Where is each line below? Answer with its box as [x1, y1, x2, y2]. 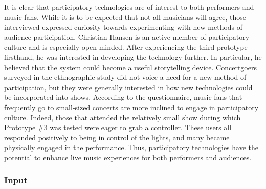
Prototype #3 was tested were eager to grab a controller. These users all [4, 122, 232, 133]
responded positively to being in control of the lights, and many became [4, 132, 230, 142]
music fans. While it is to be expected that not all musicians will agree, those [4, 11, 246, 22]
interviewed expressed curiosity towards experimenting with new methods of [4, 22, 243, 32]
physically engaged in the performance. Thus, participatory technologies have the [4, 142, 259, 153]
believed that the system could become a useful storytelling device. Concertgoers [4, 61, 257, 72]
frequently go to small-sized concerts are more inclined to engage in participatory [4, 101, 259, 112]
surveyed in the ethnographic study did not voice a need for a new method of [4, 72, 247, 82]
